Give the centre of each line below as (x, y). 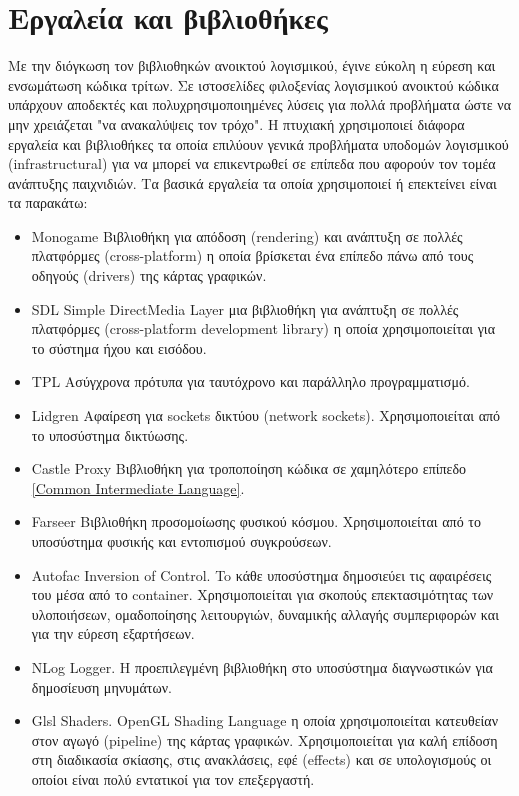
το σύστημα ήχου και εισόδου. (119, 347)
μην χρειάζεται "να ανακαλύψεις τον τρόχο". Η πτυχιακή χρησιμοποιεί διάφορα (236, 123)
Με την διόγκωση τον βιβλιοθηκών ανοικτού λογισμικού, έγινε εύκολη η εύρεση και (252, 65)
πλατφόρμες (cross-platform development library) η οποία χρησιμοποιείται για (263, 328)
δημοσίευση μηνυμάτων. (101, 686)
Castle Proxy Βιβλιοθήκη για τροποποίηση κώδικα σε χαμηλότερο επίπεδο (249, 468)
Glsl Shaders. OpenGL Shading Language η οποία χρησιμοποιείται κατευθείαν (264, 720)
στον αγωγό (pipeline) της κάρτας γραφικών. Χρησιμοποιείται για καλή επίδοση (264, 739)
